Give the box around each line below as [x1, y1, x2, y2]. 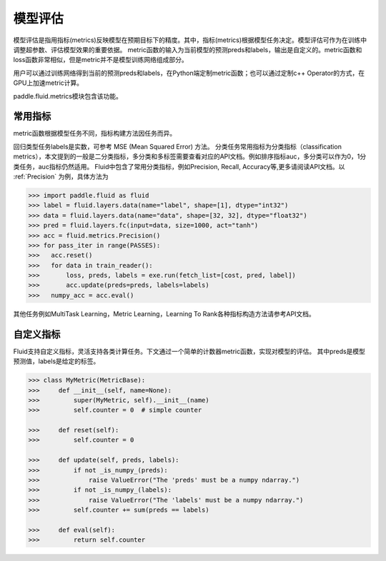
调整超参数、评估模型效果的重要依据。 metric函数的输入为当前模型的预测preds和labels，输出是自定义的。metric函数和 [13, 45, 362, 54]
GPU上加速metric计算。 [13, 79, 84, 87]
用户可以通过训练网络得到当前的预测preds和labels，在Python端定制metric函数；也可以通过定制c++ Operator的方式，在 [13, 69, 365, 77]
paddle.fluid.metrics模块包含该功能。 [13, 91, 123, 100]
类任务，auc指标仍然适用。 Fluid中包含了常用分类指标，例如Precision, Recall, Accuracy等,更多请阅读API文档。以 [13, 162, 345, 171]
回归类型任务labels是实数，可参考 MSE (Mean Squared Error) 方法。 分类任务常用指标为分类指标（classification [13, 142, 342, 151]
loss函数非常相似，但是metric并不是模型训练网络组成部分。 [13, 56, 189, 64]
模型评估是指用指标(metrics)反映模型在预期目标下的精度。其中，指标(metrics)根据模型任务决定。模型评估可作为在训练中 [13, 36, 367, 44]
